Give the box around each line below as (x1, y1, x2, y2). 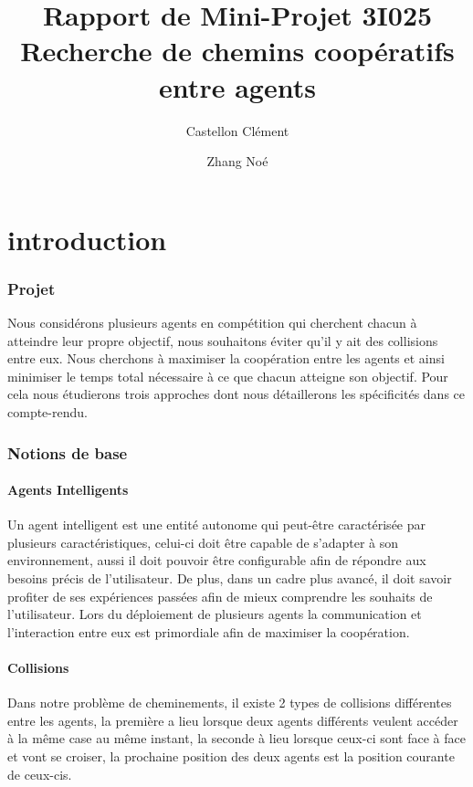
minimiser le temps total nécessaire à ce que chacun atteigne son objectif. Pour (7, 366, 448, 385)
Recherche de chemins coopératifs (20, 32, 455, 69)
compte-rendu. (7, 403, 88, 422)
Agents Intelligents (7, 480, 129, 499)
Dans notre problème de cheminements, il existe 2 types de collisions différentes (7, 693, 452, 712)
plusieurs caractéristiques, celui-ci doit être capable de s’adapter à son (7, 532, 399, 551)
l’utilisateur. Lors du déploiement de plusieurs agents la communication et (7, 604, 422, 624)
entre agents (159, 68, 316, 105)
